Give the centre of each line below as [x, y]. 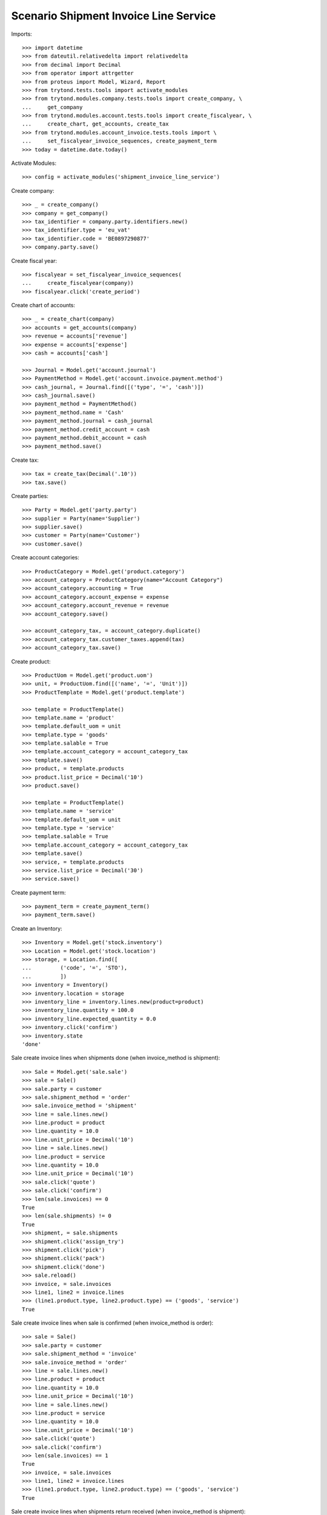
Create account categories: [45, 558]
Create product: [31, 661]
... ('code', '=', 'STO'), [75, 968]
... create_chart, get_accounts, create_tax [95, 124]
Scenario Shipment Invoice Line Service [114, 16]
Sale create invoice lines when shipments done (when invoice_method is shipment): [116, 1058]
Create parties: [30, 496]
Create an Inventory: [37, 928]
